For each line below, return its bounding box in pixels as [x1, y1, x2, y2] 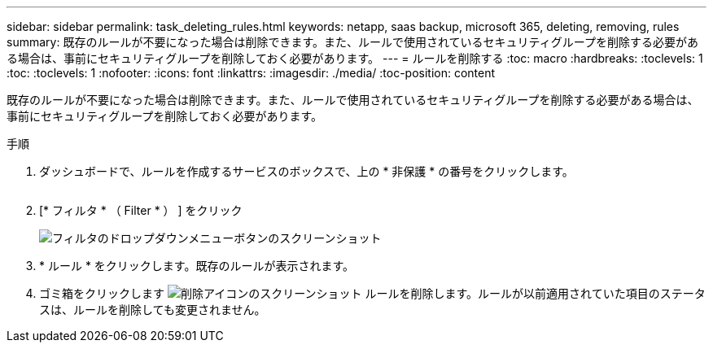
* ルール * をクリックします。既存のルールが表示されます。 [39, 259, 355, 273]
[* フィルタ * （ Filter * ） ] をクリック [39, 203, 243, 217]
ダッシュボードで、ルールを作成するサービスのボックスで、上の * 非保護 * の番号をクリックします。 [39, 164, 574, 178]
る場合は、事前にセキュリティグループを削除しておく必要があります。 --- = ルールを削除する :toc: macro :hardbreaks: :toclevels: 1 [7, 51, 703, 65]
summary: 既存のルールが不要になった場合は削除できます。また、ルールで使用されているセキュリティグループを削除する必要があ [7, 35, 698, 49]
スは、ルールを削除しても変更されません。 [39, 303, 266, 316]
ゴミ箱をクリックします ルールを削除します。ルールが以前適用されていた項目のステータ [39, 286, 706, 300]
